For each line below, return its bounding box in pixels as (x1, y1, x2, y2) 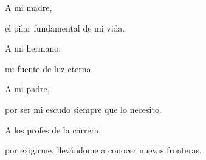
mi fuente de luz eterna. (5, 62, 94, 75)
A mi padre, (5, 82, 50, 95)
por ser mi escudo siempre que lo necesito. (5, 102, 162, 115)
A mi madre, (5, 1, 52, 13)
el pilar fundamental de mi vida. (5, 21, 125, 34)
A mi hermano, (5, 42, 61, 55)
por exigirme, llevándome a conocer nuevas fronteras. (5, 144, 202, 156)
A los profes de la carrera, (5, 123, 101, 136)
